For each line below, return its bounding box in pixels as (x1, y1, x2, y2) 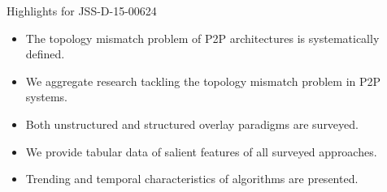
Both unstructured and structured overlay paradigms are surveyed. (25, 115, 359, 132)
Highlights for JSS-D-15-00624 (7, 2, 157, 19)
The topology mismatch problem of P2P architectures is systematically (25, 29, 380, 46)
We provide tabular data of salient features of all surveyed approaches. (25, 143, 377, 160)
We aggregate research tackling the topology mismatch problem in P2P (25, 72, 381, 89)
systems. (25, 88, 67, 105)
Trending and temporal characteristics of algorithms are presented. (25, 170, 359, 187)
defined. (25, 45, 65, 62)
